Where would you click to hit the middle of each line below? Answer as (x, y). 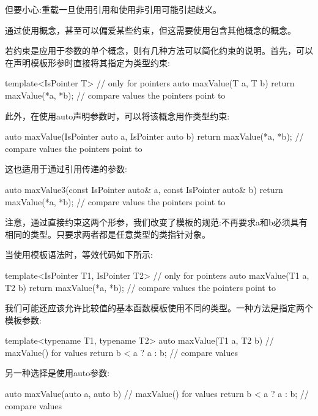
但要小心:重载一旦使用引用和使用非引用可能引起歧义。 (113, 9)
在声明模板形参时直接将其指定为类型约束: (87, 62)
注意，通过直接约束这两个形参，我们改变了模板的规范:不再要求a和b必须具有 (156, 222)
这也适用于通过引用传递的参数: (66, 169)
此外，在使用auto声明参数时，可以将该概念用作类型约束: (117, 115)
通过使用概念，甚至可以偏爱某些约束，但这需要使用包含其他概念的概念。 (150, 30)
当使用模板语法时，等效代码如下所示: (79, 255)
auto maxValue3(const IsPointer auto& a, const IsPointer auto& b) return (144, 189)
